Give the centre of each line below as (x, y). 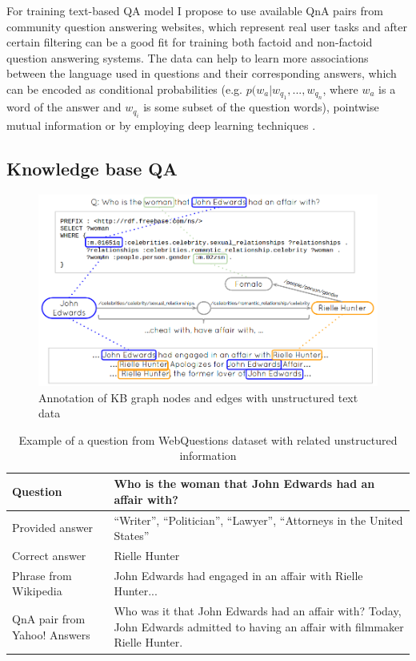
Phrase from (42, 575)
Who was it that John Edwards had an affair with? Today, (258, 611)
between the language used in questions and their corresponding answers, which (202, 73)
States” (132, 536)
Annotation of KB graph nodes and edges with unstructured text (198, 397)
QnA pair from (49, 619)
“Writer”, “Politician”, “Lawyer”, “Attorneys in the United (258, 520)
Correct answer (49, 555)
